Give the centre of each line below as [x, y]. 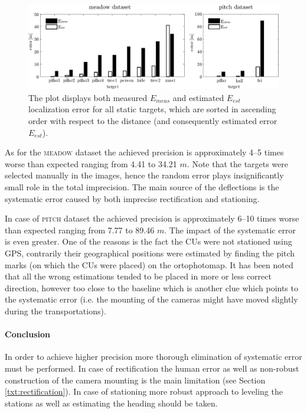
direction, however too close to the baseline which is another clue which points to [151, 287]
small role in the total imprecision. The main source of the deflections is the [142, 187]
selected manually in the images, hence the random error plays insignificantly [144, 175]
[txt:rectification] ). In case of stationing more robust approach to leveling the [144, 391]
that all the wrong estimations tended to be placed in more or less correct [138, 276]
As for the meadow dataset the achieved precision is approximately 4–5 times [144, 152]
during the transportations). [55, 310]
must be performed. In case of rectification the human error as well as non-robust [152, 368]
